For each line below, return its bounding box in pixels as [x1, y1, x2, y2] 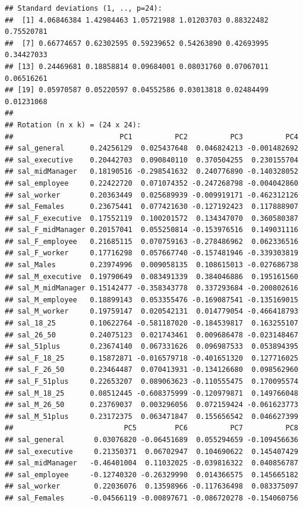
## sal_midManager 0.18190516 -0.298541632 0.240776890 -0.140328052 [5, 167, 298, 176]
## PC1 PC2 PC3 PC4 [5, 132, 298, 141]
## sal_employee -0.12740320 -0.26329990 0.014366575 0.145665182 [5, 470, 298, 479]
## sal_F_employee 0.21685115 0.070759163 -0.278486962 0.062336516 [5, 237, 298, 246]
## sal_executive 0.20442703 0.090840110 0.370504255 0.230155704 [5, 155, 298, 164]
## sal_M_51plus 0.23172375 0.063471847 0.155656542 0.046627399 [5, 412, 298, 421]
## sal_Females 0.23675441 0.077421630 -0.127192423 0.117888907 [5, 202, 298, 211]
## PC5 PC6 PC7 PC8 [5, 424, 298, 433]
